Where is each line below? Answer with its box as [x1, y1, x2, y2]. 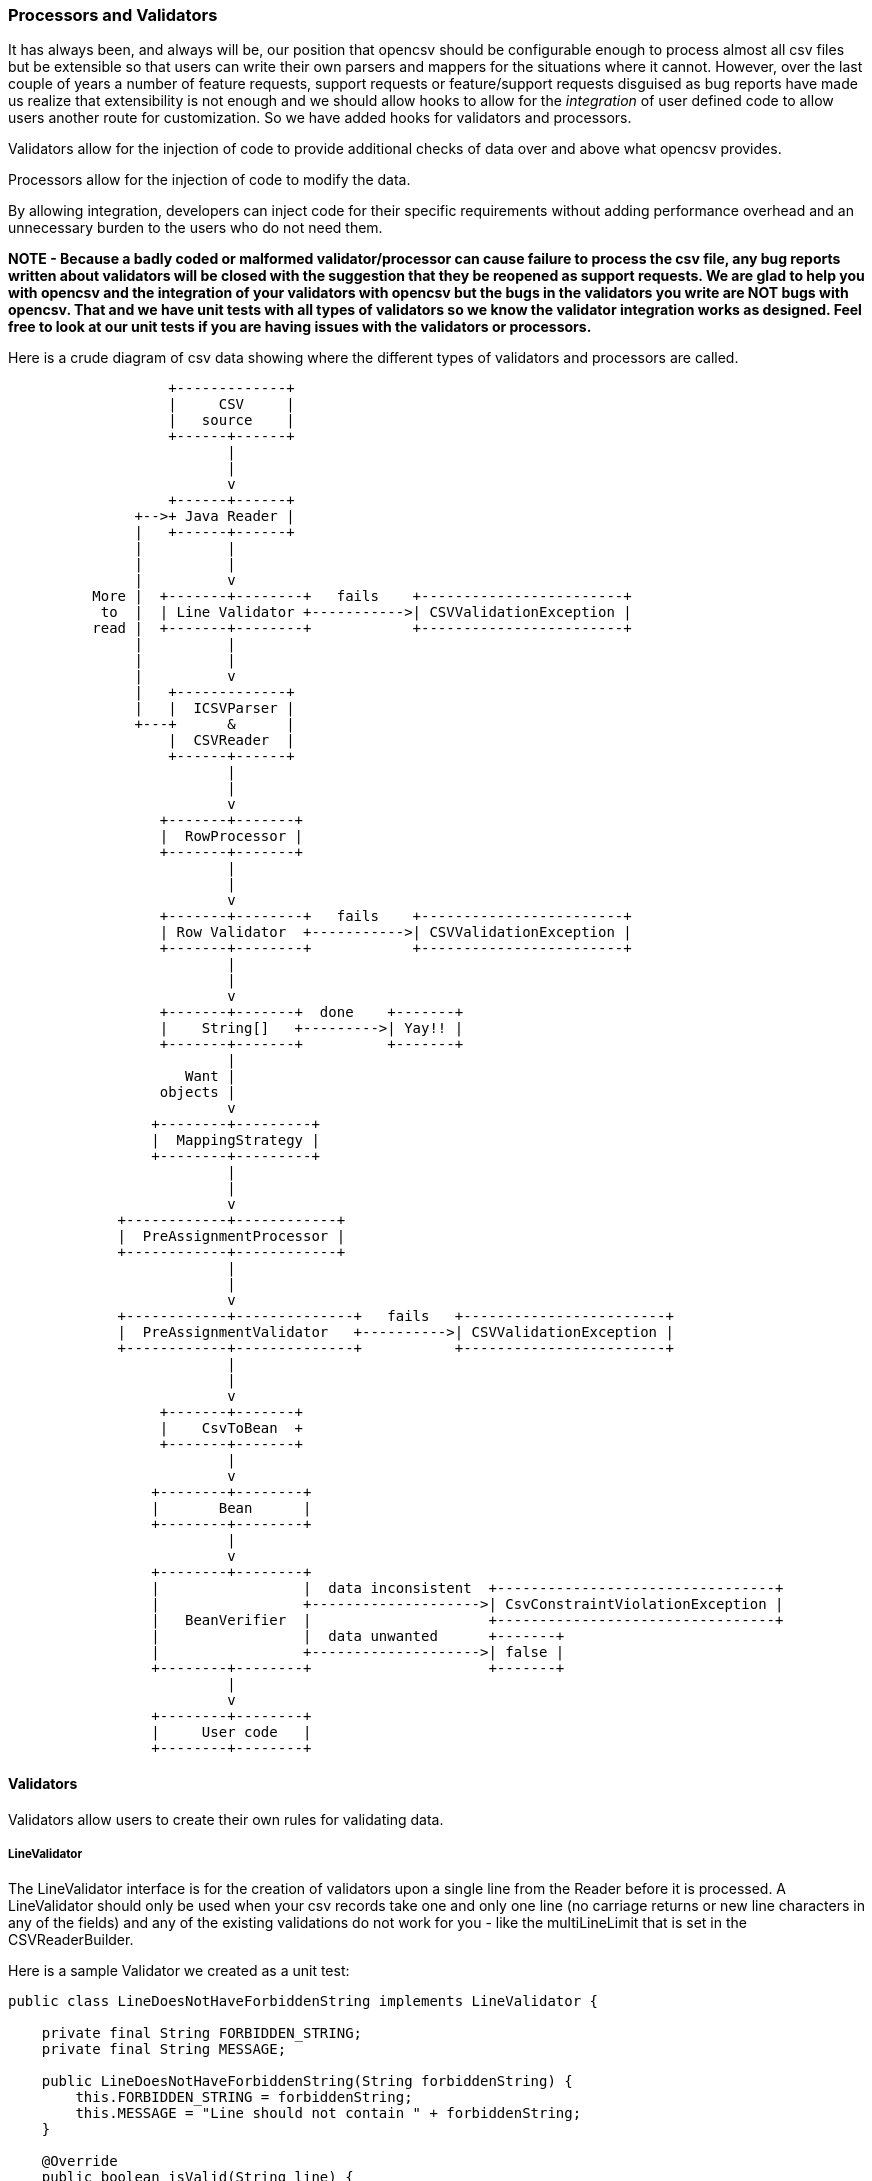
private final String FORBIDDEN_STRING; [41, 2025, 363, 2042]
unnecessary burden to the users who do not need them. [8, 219, 383, 237]
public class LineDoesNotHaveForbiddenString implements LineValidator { [8, 1993, 599, 2010]
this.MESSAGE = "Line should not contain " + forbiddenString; [75, 2105, 582, 2122]
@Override [41, 2153, 118, 2170]
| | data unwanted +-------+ [151, 1628, 565, 1645]
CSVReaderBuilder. [8, 1931, 134, 1949]
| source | [168, 412, 295, 429]
